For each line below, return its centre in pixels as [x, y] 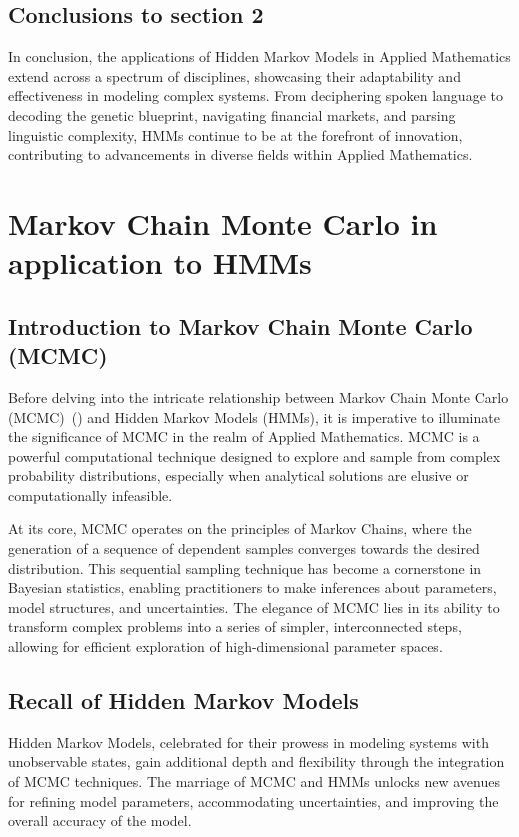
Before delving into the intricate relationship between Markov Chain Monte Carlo [258, 396]
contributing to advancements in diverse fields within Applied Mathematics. [240, 154]
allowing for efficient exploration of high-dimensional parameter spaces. [225, 646]
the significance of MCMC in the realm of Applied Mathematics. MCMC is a [244, 436]
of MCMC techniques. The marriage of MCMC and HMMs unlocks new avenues [254, 781]
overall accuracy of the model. [100, 820]
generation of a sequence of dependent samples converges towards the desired [244, 548]
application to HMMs [160, 262]
